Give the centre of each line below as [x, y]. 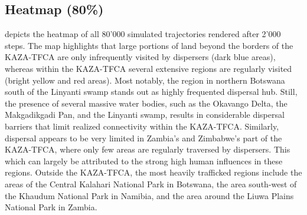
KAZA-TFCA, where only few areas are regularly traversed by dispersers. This [148, 149]
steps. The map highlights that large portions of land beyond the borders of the [149, 45]
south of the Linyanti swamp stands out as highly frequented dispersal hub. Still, [151, 92]
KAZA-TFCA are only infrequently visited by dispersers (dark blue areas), [140, 57]
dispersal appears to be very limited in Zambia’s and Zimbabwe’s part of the [143, 138]
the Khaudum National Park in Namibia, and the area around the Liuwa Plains [149, 195]
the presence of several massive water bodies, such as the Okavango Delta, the [146, 103]
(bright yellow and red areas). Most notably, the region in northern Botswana [145, 80]
